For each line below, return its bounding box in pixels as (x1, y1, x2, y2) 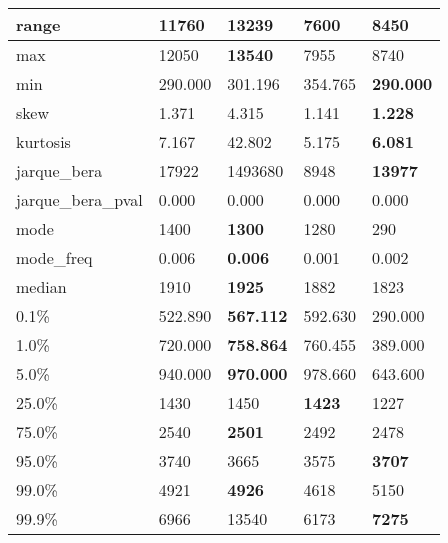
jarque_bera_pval (16, 188, 143, 211)
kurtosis (16, 130, 71, 153)
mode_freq (16, 246, 93, 269)
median (16, 275, 67, 298)
